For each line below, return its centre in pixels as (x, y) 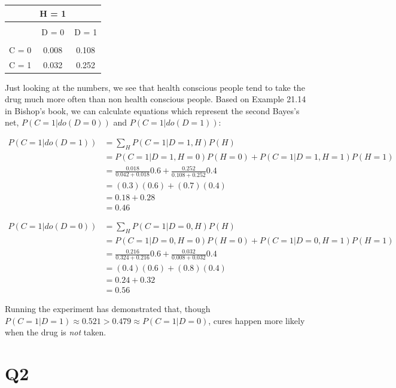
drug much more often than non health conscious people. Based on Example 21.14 (156, 99)
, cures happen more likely (257, 320)
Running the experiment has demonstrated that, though (108, 309)
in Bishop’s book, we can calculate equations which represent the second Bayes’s (152, 110)
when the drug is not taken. (56, 332)
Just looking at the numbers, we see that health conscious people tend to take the (155, 87)
